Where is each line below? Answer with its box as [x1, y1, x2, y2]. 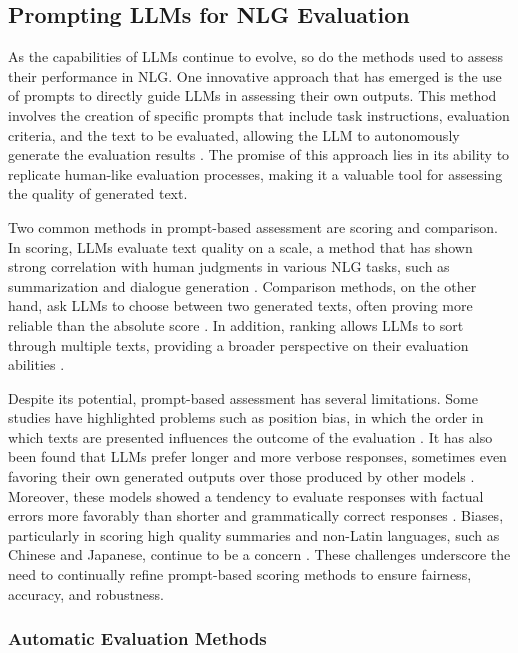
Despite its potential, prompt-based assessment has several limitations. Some [8, 387, 478, 408]
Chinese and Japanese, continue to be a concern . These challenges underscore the [8, 544, 511, 565]
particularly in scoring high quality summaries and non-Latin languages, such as [8, 524, 500, 545]
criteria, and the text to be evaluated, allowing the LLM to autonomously [8, 124, 460, 145]
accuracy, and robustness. [8, 583, 164, 604]
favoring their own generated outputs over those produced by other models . [8, 466, 475, 487]
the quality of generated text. [8, 183, 188, 204]
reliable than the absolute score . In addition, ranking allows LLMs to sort [8, 314, 464, 335]
